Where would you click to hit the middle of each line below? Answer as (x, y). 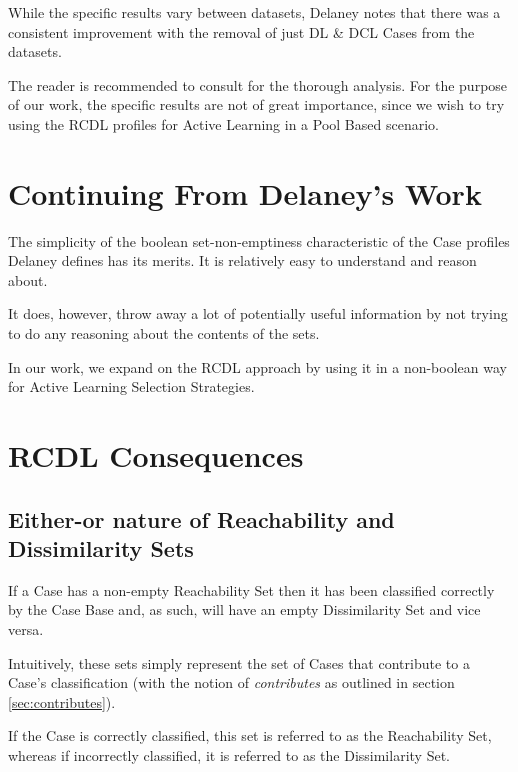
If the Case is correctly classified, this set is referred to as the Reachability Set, (250, 735)
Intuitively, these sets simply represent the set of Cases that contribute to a (239, 662)
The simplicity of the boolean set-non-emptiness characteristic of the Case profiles (259, 240)
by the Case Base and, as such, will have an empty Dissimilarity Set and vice (244, 609)
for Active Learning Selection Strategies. (131, 386)
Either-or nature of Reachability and (201, 518)
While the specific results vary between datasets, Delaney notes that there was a (254, 12)
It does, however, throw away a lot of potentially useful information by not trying (258, 313)
